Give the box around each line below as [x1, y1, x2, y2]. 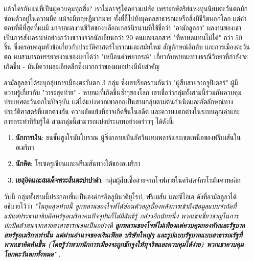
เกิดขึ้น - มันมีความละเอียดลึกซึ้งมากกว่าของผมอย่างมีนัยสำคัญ [4, 61, 160, 71]
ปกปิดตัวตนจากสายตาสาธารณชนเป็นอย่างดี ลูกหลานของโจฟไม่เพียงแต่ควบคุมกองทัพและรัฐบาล [4, 220, 245, 230]
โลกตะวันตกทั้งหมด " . [4, 249, 61, 259]
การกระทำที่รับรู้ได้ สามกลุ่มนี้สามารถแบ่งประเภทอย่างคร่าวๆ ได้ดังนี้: [4, 116, 175, 126]
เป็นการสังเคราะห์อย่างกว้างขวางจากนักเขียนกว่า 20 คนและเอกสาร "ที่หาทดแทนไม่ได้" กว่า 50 [4, 32, 242, 42]
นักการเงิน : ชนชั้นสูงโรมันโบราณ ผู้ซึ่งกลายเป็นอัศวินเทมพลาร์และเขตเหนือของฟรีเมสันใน [15, 132, 241, 142]
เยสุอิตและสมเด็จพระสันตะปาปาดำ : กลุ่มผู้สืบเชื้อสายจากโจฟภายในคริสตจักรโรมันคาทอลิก [15, 174, 241, 185]
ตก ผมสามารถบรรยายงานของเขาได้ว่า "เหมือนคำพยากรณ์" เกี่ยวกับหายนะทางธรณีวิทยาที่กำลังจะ [4, 51, 248, 61]
